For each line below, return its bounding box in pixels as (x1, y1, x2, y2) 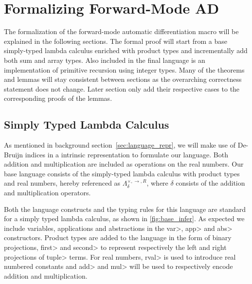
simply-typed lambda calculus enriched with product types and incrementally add (4, 45, 248, 56)
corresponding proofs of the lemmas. (4, 93, 112, 103)
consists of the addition (176, 178, 245, 188)
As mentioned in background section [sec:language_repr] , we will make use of (4, 140, 236, 150)
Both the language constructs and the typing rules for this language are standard (4, 204, 246, 214)
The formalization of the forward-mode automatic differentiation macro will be (4, 26, 239, 37)
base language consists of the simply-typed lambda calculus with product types (4, 168, 240, 178)
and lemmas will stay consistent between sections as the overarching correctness (4, 74, 242, 84)
